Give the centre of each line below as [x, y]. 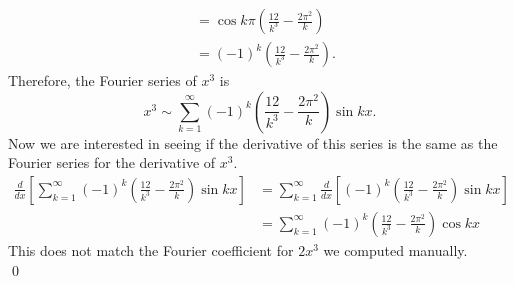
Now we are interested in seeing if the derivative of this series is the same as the [253, 142]
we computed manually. [395, 249]
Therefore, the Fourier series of [102, 80]
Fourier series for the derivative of [112, 162]
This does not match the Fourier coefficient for [151, 249]
